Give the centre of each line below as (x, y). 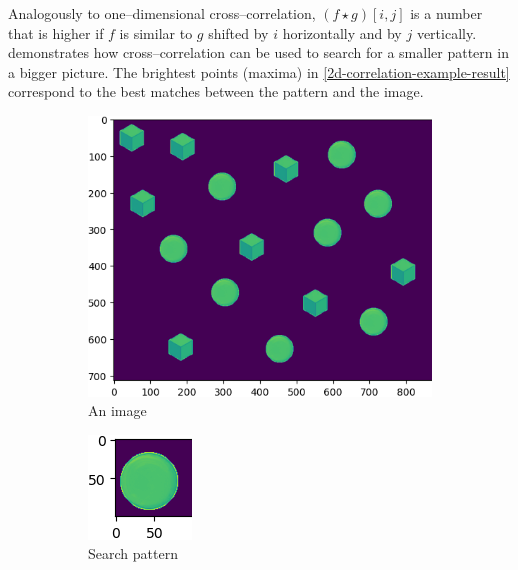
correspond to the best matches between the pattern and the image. (216, 91)
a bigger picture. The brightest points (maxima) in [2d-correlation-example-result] (259, 71)
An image (117, 410)
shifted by (238, 32)
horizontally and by (342, 32)
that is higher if (56, 32)
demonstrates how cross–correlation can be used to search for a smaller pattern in (258, 52)
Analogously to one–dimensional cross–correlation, (162, 13)
